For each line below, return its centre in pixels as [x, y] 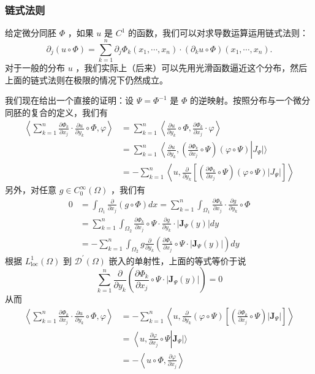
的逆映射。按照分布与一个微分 [250, 100]
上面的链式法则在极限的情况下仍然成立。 [86, 79]
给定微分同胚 [31, 33]
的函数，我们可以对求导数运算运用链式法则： [218, 33]
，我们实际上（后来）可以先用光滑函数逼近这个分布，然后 [192, 67]
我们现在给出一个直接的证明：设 [69, 100]
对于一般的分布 [35, 67]
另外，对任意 [31, 190]
